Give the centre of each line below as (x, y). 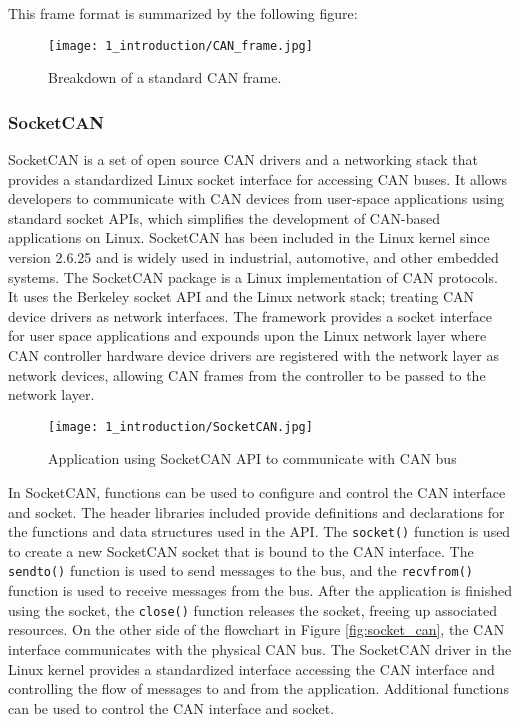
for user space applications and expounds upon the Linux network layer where (247, 335)
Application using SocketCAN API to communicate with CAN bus (252, 458)
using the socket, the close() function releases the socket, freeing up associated (252, 609)
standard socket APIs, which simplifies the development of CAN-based (224, 217)
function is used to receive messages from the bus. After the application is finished (260, 590)
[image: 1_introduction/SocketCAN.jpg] (180, 426)
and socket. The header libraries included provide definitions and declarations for (256, 511)
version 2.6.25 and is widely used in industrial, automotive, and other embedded (253, 257)
